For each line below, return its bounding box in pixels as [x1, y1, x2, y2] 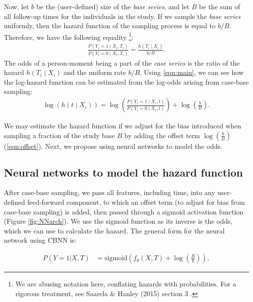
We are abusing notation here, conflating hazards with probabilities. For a [15, 279, 236, 289]
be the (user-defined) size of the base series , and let [36, 1, 190, 11]
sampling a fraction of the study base [4, 130, 115, 140]
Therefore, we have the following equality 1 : [4, 30, 134, 42]
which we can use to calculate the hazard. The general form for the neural [4, 225, 225, 235]
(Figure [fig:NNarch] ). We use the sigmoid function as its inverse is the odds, [4, 216, 233, 226]
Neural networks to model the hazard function [4, 164, 243, 179]
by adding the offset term [124, 130, 200, 140]
